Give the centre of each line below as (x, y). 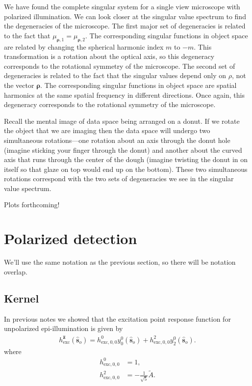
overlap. (16, 271)
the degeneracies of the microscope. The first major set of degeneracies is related (125, 26)
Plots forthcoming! (32, 205)
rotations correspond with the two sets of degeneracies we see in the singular (119, 179)
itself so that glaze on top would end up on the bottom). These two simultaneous (126, 169)
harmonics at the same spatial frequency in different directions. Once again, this (124, 95)
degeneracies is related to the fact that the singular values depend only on (115, 75)
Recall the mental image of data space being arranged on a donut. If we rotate (122, 121)
